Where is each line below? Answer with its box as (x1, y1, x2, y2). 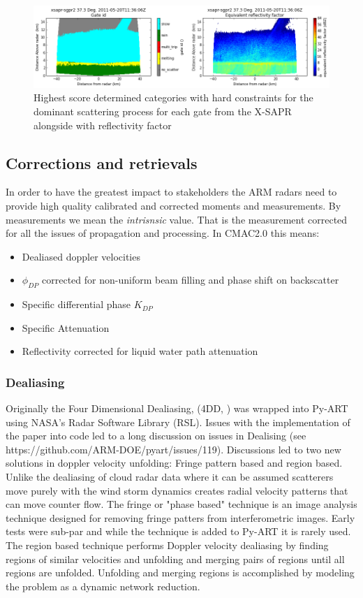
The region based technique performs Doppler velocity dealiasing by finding (6, 538, 329, 553)
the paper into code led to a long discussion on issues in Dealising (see (6, 428, 306, 443)
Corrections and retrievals (6, 152, 198, 173)
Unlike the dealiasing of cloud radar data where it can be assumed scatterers (6, 469, 334, 484)
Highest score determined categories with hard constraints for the (34, 90, 313, 105)
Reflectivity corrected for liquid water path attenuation (22, 344, 258, 358)
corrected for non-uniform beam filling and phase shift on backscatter (42, 272, 339, 287)
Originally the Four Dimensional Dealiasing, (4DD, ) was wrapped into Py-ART (6, 401, 348, 416)
